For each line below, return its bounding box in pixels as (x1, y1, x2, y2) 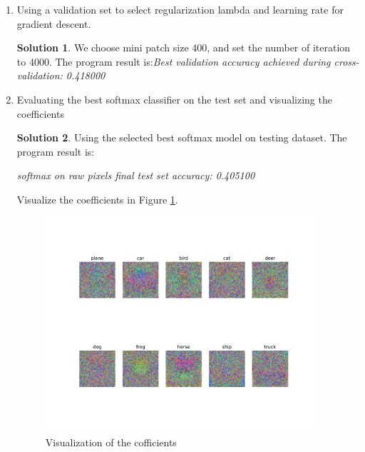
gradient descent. (16, 16, 91, 31)
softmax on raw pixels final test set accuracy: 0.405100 (16, 168, 255, 183)
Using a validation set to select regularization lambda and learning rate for (16, 2, 344, 16)
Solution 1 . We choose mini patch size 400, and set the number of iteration (16, 40, 351, 55)
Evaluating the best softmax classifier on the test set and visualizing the (16, 91, 332, 106)
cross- (334, 54, 359, 69)
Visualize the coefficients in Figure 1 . (16, 191, 178, 206)
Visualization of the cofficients (45, 435, 177, 450)
